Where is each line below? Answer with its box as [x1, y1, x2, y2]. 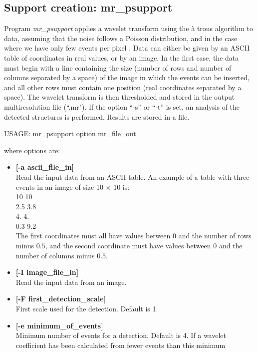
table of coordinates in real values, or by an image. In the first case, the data [4, 52, 239, 63]
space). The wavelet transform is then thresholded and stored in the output [4, 92, 235, 102]
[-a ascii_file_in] [15, 162, 74, 172]
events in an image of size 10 [15, 181, 103, 192]
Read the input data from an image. [15, 276, 127, 287]
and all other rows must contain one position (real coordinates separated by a [4, 82, 242, 92]
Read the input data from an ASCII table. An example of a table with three [15, 171, 250, 182]
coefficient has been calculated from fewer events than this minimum [15, 339, 226, 350]
